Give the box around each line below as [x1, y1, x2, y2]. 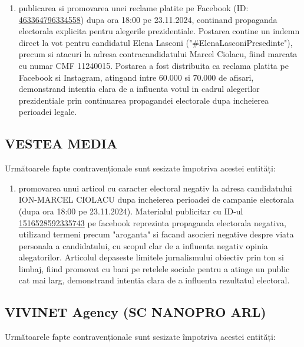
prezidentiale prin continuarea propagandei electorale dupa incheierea [18, 94, 269, 106]
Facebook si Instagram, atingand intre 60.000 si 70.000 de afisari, [18, 71, 254, 83]
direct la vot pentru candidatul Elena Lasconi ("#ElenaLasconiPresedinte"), [18, 36, 293, 48]
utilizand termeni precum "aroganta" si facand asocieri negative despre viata [18, 228, 294, 240]
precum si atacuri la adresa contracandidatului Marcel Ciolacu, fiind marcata [18, 48, 298, 60]
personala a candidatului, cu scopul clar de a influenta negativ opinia [18, 239, 268, 252]
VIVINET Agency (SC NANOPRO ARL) [5, 303, 266, 321]
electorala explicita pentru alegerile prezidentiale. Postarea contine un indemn [18, 25, 300, 37]
